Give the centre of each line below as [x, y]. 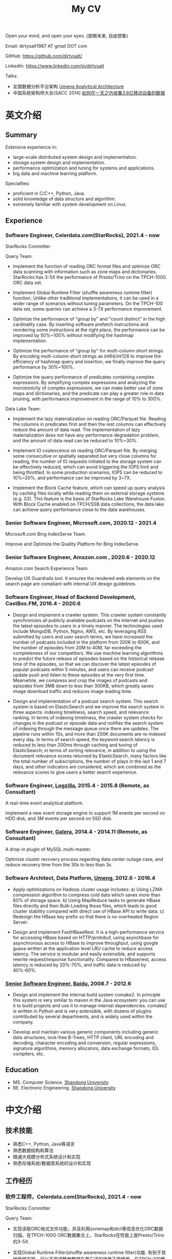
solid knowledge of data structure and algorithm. [64, 199]
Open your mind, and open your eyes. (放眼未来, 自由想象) [67, 36]
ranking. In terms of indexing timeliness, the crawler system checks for [88, 718]
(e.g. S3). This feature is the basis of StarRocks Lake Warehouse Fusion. [89, 498]
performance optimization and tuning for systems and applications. [84, 168]
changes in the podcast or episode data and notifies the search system [88, 723]
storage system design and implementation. [59, 163]
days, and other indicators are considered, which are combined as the [87, 766]
